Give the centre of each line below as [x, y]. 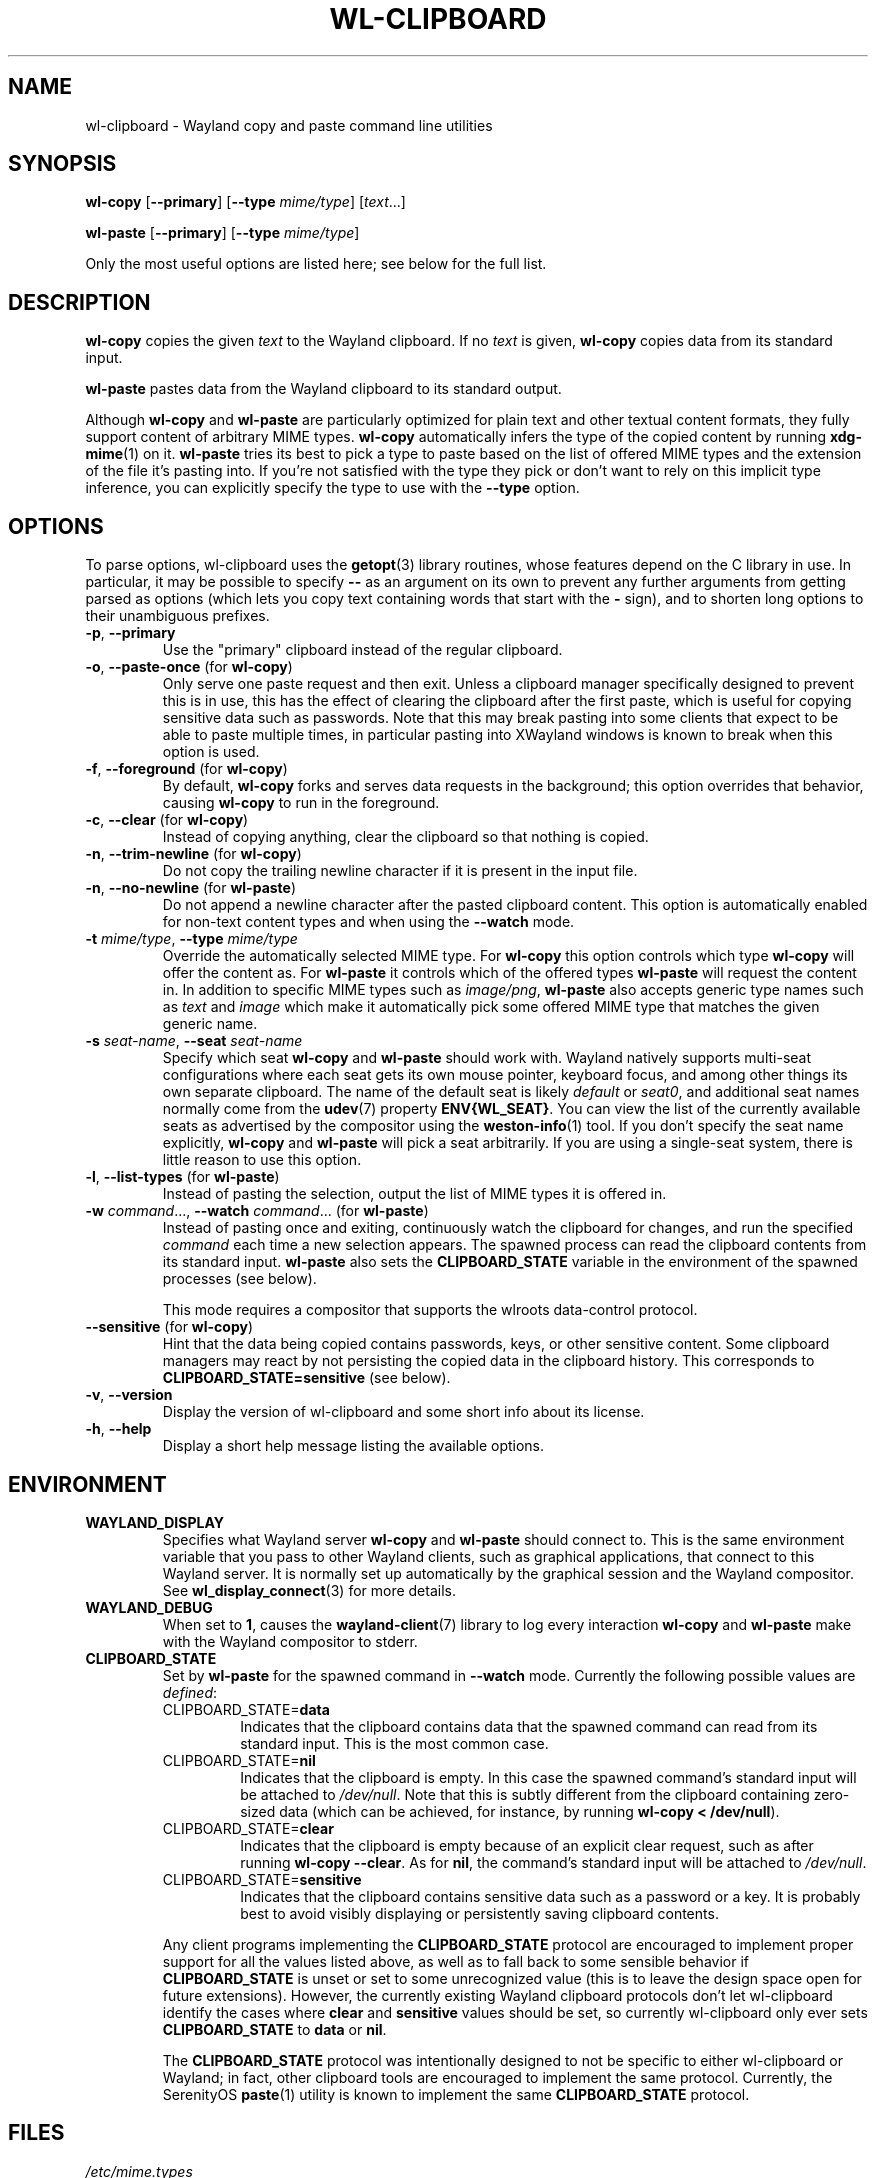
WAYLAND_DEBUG [149, 1607]
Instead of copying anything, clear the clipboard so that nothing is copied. [405, 837]
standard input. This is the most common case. [394, 1743]
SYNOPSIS [62, 164]
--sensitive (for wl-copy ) [169, 1327]
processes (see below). [239, 1279]
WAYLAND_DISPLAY [155, 1522]
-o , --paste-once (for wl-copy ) [189, 667]
